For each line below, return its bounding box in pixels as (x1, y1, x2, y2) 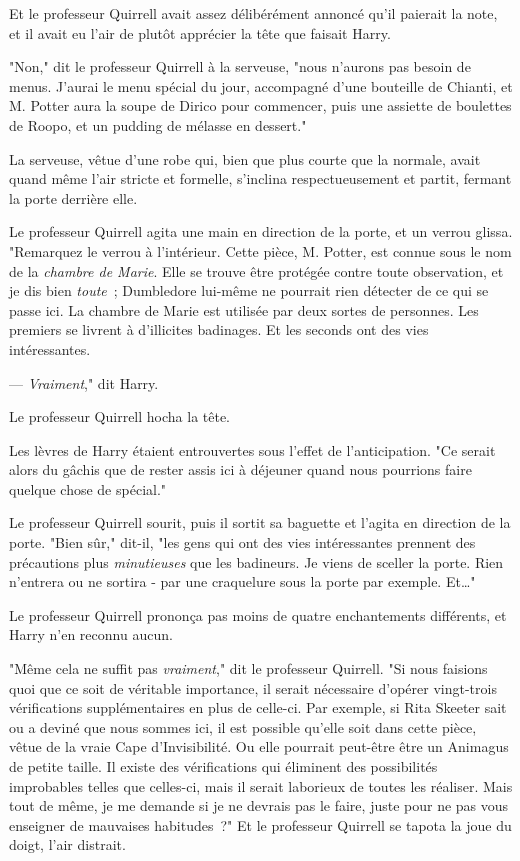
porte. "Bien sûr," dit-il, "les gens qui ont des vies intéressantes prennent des (9, 532, 476, 553)
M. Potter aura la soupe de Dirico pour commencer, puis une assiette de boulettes (9, 95, 512, 116)
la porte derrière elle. (9, 187, 138, 208)
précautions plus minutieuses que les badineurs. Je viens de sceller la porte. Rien (9, 551, 504, 572)
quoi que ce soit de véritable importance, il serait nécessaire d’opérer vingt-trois (9, 677, 497, 698)
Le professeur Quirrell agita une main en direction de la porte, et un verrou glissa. (9, 221, 513, 242)
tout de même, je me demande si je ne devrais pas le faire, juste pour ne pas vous (9, 795, 509, 816)
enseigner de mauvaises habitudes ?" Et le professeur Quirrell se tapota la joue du (9, 814, 512, 835)
